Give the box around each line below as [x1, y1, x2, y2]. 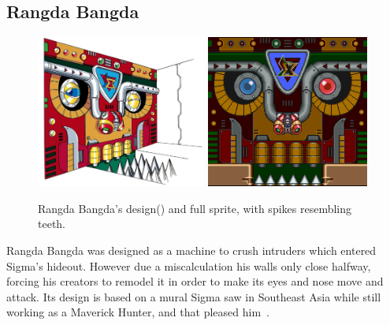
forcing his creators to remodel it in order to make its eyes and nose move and [6, 273, 384, 290]
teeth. [38, 215, 65, 232]
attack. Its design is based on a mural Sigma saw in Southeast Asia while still [6, 288, 381, 304]
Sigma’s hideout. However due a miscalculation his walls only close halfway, [6, 257, 371, 274]
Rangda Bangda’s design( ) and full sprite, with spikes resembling [38, 200, 352, 216]
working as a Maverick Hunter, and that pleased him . [6, 304, 269, 320]
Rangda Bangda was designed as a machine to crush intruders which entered [6, 241, 377, 258]
